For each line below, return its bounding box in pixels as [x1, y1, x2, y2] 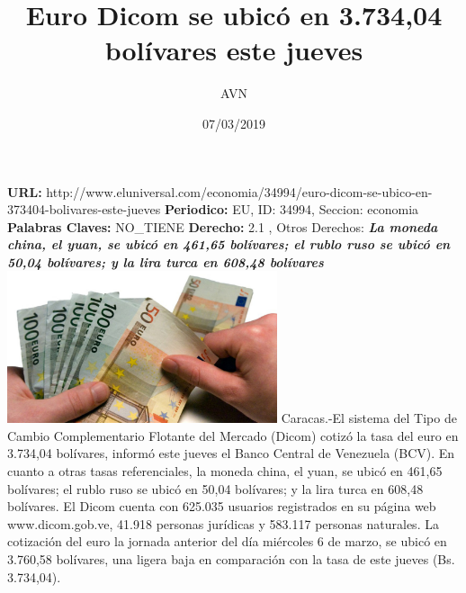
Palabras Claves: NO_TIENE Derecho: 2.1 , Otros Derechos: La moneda [7, 217, 438, 236]
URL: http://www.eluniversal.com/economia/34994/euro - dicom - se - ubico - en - [7, 182, 433, 201]
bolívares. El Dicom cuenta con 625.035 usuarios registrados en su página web [7, 497, 436, 516]
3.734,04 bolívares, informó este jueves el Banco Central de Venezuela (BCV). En [7, 444, 455, 463]
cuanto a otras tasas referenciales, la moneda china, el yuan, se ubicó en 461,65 [7, 462, 443, 480]
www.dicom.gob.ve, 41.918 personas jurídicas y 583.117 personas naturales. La [7, 514, 439, 533]
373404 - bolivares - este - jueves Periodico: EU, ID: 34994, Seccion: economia [7, 200, 419, 219]
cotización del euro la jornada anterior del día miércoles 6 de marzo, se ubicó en [7, 532, 447, 551]
